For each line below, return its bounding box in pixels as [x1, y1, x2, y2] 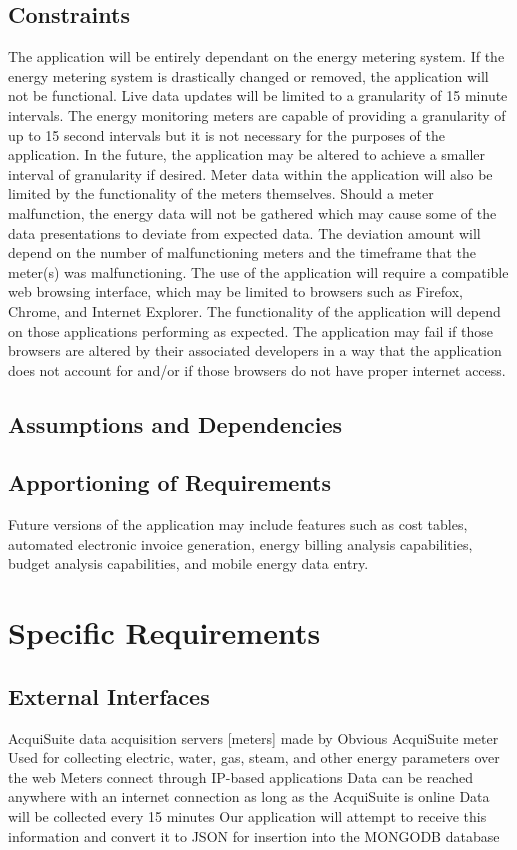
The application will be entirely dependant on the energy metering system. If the [8, 46, 505, 67]
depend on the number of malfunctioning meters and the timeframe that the [8, 242, 477, 263]
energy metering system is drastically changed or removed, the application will [8, 65, 489, 86]
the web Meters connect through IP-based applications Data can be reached [8, 766, 474, 787]
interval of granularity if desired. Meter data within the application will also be [8, 163, 493, 184]
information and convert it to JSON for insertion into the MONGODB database [8, 825, 500, 846]
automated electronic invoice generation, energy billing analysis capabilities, [8, 533, 473, 554]
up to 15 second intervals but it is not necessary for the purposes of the [8, 124, 446, 145]
